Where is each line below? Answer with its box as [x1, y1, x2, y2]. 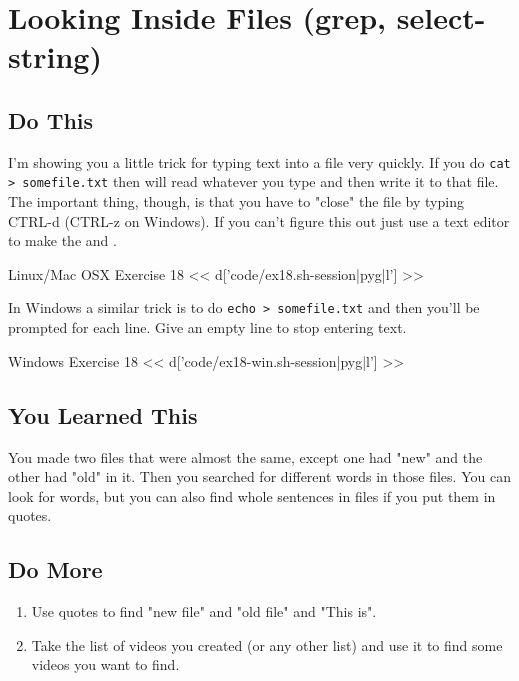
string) [8, 36, 102, 77]
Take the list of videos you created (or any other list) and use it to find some [31, 634, 503, 655]
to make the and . [8, 230, 117, 251]
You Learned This [8, 399, 198, 430]
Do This [8, 104, 94, 135]
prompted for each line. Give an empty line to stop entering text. [8, 317, 407, 338]
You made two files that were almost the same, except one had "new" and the [8, 446, 483, 467]
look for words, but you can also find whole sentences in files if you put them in [8, 485, 496, 506]
